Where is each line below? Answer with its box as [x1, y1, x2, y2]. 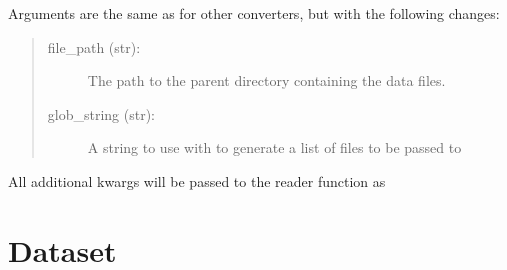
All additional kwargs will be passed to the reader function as [8, 170, 386, 191]
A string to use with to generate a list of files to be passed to [87, 137, 462, 158]
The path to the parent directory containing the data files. [87, 70, 446, 91]
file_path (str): [47, 36, 141, 57]
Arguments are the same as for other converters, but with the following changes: [8, 3, 500, 23]
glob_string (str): [47, 103, 155, 124]
